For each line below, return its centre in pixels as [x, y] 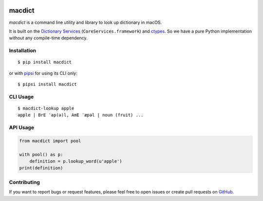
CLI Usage [21, 96]
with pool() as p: [41, 154]
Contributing [24, 182]
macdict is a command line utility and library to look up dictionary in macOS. [85, 22]
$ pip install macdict [45, 62]
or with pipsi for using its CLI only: [43, 73]
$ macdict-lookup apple [46, 108]
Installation [23, 51]
